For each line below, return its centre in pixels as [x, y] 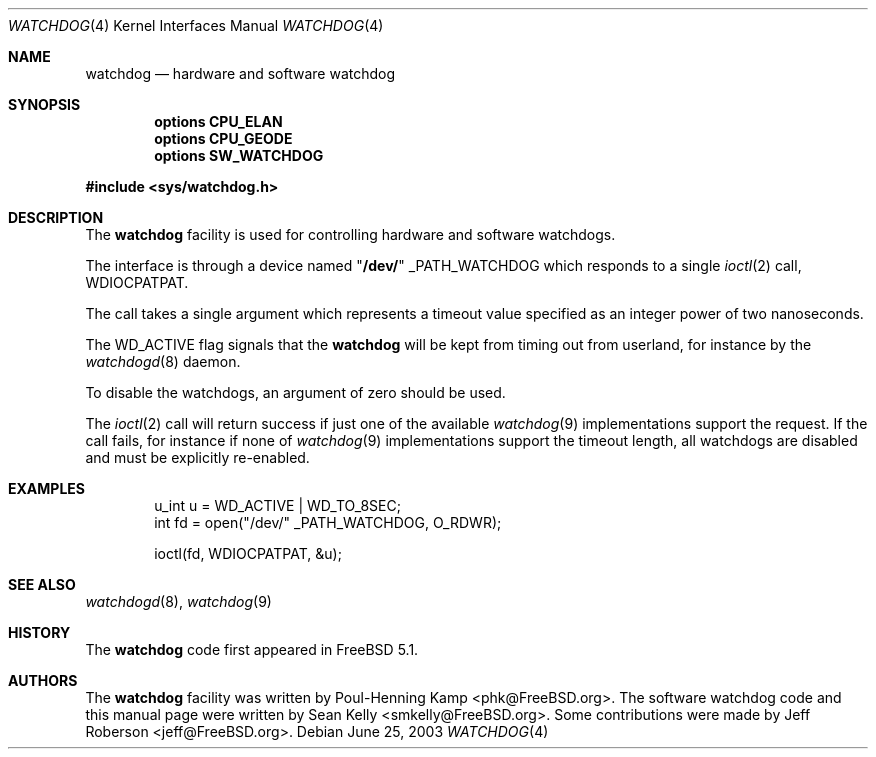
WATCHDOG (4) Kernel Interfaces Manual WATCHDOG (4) [196, 25]
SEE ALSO [42, 584]
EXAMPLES [46, 488]
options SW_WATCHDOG [239, 155]
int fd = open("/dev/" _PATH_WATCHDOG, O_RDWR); [328, 522]
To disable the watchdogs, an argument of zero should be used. [295, 392]
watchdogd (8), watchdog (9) [178, 601]
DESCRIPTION [56, 217]
